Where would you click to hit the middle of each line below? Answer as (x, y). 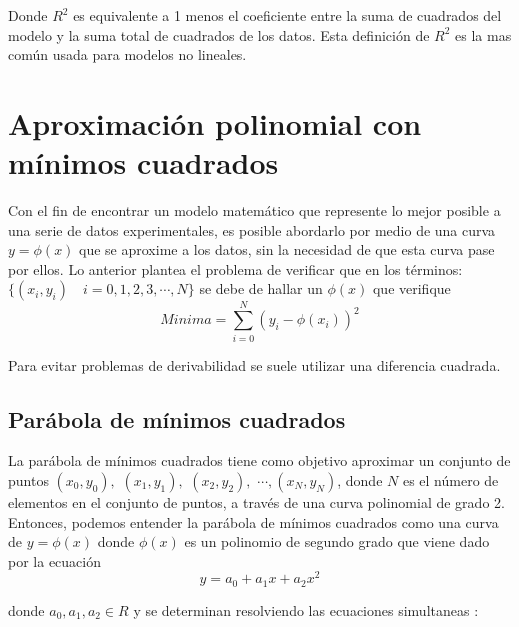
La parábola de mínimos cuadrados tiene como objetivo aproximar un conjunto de (259, 460)
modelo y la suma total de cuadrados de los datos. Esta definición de (219, 34)
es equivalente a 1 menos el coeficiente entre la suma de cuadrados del (287, 15)
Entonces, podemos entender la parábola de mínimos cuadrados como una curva (253, 521)
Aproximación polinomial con (215, 122)
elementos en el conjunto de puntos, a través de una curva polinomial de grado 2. (256, 501)
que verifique (411, 288)
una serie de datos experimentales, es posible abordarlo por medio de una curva (252, 229)
